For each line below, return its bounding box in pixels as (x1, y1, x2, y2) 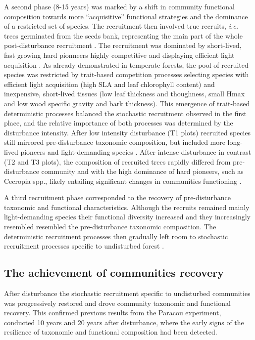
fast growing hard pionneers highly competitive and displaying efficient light (4, 49, 235, 60)
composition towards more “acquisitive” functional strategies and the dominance (4, 11, 248, 21)
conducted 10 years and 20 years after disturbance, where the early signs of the (4, 317, 244, 327)
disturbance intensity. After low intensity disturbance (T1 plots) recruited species (4, 127, 251, 137)
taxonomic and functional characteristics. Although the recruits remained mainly (4, 202, 250, 212)
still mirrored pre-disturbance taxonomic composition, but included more (4, 137, 225, 147)
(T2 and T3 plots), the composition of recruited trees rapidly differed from (4, 156, 231, 167)
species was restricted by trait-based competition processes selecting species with (4, 69, 249, 80)
